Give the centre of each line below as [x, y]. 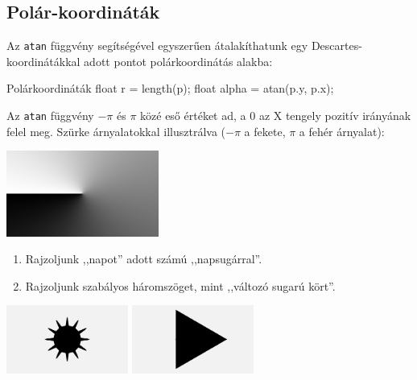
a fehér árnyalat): [342, 131]
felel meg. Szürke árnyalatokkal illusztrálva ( [116, 131]
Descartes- [336, 45]
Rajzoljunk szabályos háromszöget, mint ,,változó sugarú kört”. [180, 285]
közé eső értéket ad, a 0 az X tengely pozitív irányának [276, 116]
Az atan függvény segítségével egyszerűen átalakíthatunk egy [157, 45]
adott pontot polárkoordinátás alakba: [178, 61]
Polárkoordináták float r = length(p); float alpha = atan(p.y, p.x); [170, 88]
